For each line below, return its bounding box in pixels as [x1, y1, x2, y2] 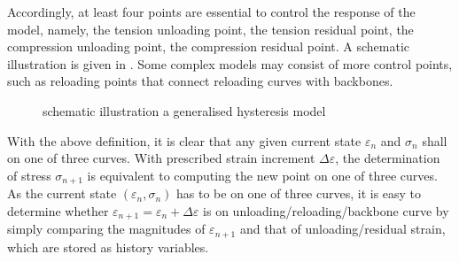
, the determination [335, 149, 440, 167]
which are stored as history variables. [7, 237, 209, 256]
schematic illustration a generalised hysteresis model [43, 101, 326, 119]
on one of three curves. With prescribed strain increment [7, 149, 315, 167]
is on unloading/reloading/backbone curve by [203, 201, 449, 220]
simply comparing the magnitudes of [7, 220, 206, 238]
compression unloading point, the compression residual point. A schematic [7, 37, 410, 56]
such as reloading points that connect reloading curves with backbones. [7, 72, 393, 90]
